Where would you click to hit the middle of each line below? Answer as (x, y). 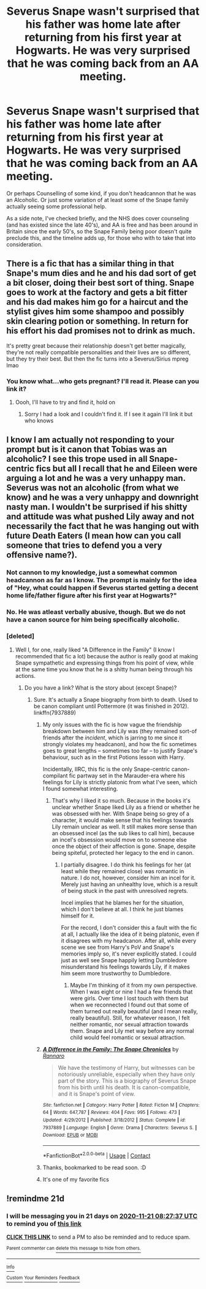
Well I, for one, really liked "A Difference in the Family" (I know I (95, 650)
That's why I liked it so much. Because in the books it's (121, 800)
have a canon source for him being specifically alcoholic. (93, 620)
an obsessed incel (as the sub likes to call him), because (123, 833)
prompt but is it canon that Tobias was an (87, 450)
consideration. (25, 244)
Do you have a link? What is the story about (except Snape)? (101, 687)
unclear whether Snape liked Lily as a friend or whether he (126, 807)
